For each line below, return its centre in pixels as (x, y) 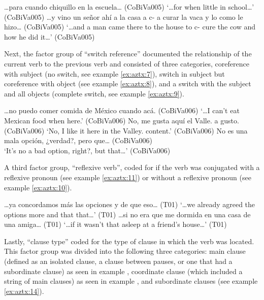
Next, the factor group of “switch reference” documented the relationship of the (128, 54)
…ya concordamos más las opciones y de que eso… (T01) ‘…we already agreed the (130, 204)
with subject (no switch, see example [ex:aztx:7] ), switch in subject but (114, 73)
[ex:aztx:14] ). (24, 291)
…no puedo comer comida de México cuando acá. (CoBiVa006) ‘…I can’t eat (122, 110)
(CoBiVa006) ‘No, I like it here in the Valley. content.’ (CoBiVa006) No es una (126, 130)
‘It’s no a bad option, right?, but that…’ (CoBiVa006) (87, 150)
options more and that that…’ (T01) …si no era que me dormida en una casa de (127, 214)
